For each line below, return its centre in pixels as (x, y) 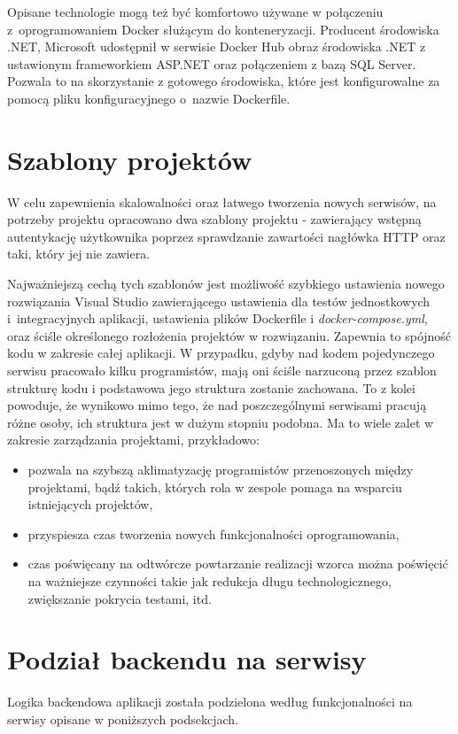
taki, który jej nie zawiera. (79, 254)
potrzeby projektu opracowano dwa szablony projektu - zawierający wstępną (214, 219)
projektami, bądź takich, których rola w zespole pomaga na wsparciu (215, 487)
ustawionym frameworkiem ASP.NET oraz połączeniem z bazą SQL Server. (212, 63)
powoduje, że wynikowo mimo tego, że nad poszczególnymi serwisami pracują (217, 405)
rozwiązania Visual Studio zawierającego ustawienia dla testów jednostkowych (219, 301)
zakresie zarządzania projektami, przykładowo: (133, 440)
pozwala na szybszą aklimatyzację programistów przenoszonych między (221, 469)
